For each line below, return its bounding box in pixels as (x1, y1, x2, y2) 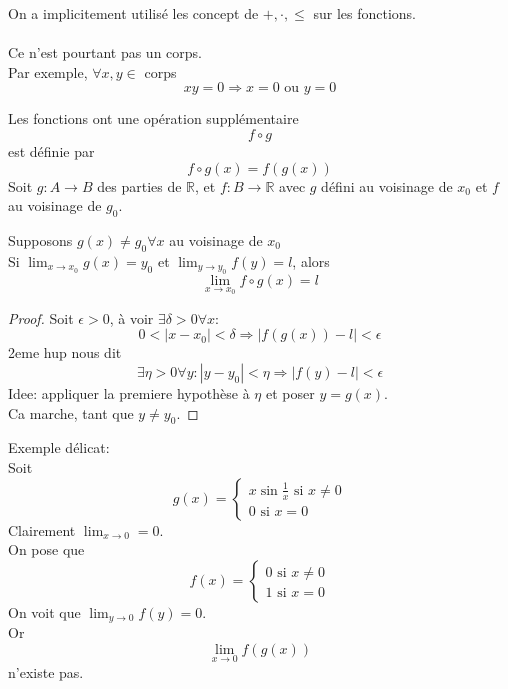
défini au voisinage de (321, 175, 453, 196)
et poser (265, 382, 315, 403)
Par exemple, (8, 61, 88, 82)
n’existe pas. (8, 662, 84, 682)
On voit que (8, 601, 81, 622)
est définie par (8, 140, 95, 161)
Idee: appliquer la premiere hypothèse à (8, 382, 250, 403)
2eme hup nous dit (8, 342, 122, 363)
